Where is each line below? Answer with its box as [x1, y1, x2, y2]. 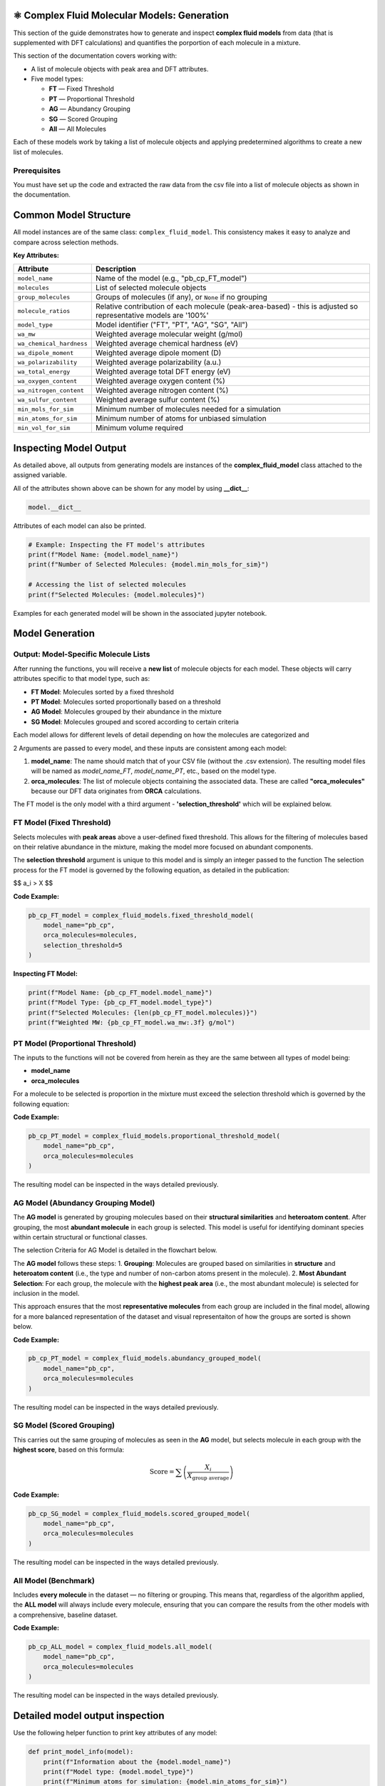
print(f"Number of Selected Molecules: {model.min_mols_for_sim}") [28, 561, 269, 569]
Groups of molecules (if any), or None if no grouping [95, 292, 267, 302]
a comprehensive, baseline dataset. [13, 1610, 118, 1619]
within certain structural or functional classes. [13, 1232, 148, 1241]
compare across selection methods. [13, 238, 119, 246]
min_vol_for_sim [17, 424, 71, 431]
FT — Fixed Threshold [48, 84, 114, 93]
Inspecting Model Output [13, 441, 127, 454]
